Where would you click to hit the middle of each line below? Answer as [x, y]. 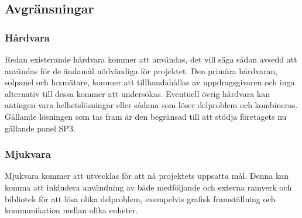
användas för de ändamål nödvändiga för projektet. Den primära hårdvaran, [141, 70]
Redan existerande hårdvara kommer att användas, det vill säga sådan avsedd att [151, 59]
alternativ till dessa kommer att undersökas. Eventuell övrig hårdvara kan [138, 93]
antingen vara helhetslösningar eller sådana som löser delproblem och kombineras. [151, 105]
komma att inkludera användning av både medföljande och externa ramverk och [148, 187]
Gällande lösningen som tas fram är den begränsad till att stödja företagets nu [146, 116]
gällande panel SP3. [40, 128]
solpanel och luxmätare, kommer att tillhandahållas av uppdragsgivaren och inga [150, 82]
